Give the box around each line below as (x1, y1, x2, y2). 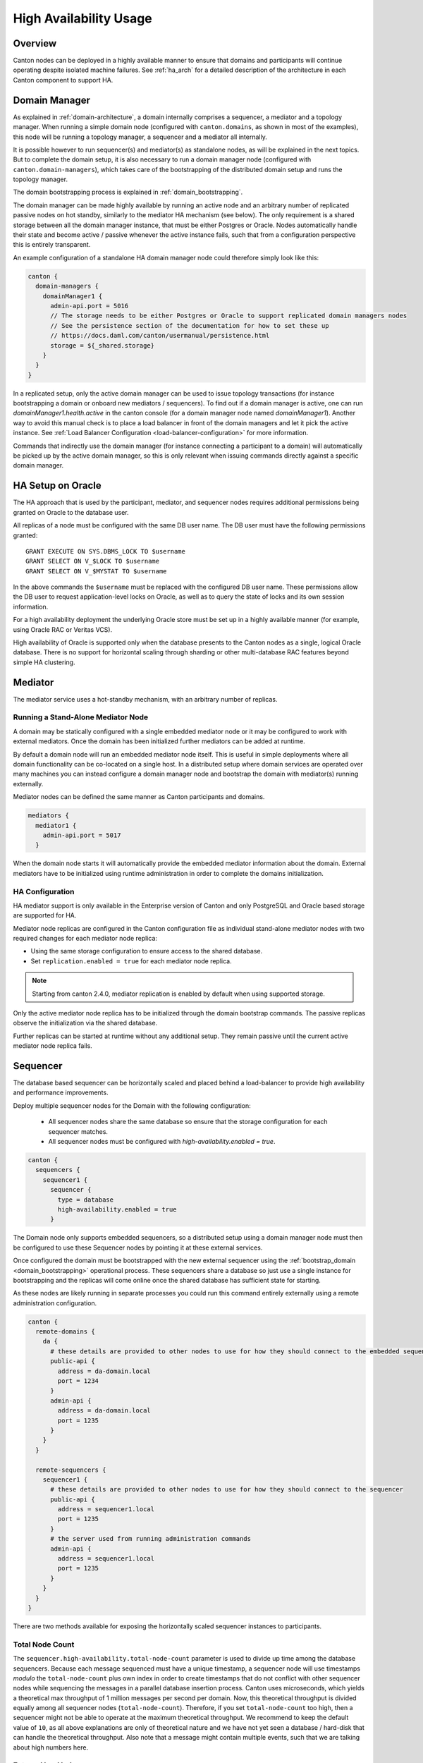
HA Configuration (13, 886, 75, 896)
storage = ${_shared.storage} (50, 341, 155, 349)
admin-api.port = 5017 (42, 831, 121, 839)
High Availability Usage (13, 11, 153, 26)
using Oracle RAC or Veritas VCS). (13, 625, 113, 634)
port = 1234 (57, 1377, 99, 1385)
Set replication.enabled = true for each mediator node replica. (30, 956, 232, 965)
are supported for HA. (13, 911, 77, 920)
